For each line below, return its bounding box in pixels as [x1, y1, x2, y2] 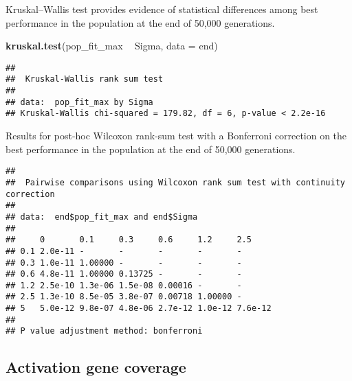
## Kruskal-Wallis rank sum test [5, 74, 164, 84]
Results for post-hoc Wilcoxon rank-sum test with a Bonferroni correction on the [5, 128, 347, 143]
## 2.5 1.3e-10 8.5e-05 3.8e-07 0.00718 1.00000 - [5, 292, 242, 302]
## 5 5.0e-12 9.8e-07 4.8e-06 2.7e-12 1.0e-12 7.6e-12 [5, 303, 272, 314]
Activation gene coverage [5, 356, 186, 378]
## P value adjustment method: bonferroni [5, 326, 203, 336]
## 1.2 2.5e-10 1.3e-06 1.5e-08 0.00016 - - [5, 280, 242, 290]
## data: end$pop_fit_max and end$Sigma [5, 211, 198, 222]
